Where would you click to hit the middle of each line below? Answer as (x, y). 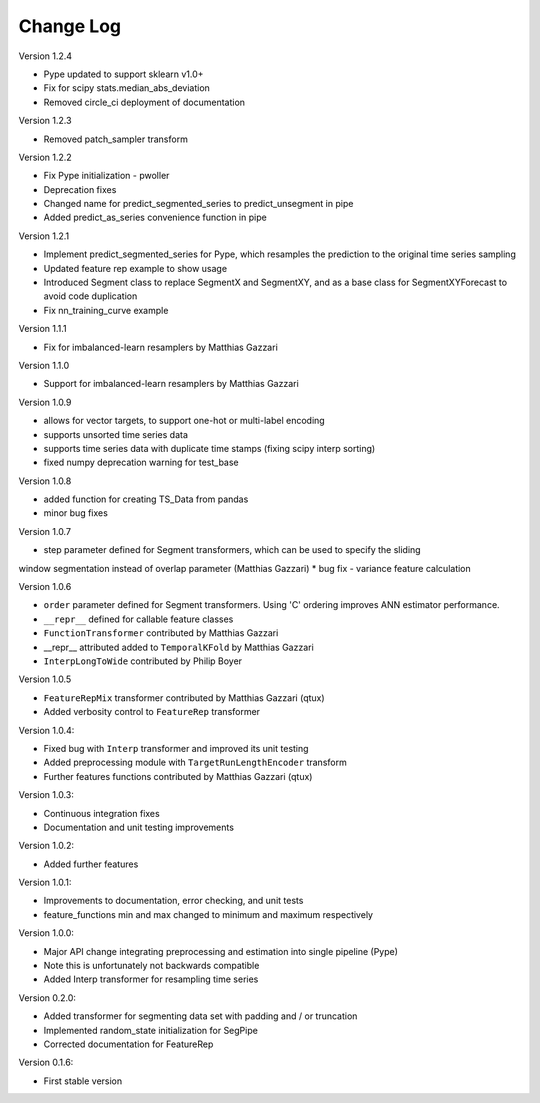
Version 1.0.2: (46, 846)
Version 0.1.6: (46, 1062)
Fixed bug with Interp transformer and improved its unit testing (176, 748)
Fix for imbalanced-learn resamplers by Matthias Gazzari (161, 347)
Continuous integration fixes (101, 813)
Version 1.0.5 (45, 679)
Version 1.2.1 (44, 236)
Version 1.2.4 (45, 56)
